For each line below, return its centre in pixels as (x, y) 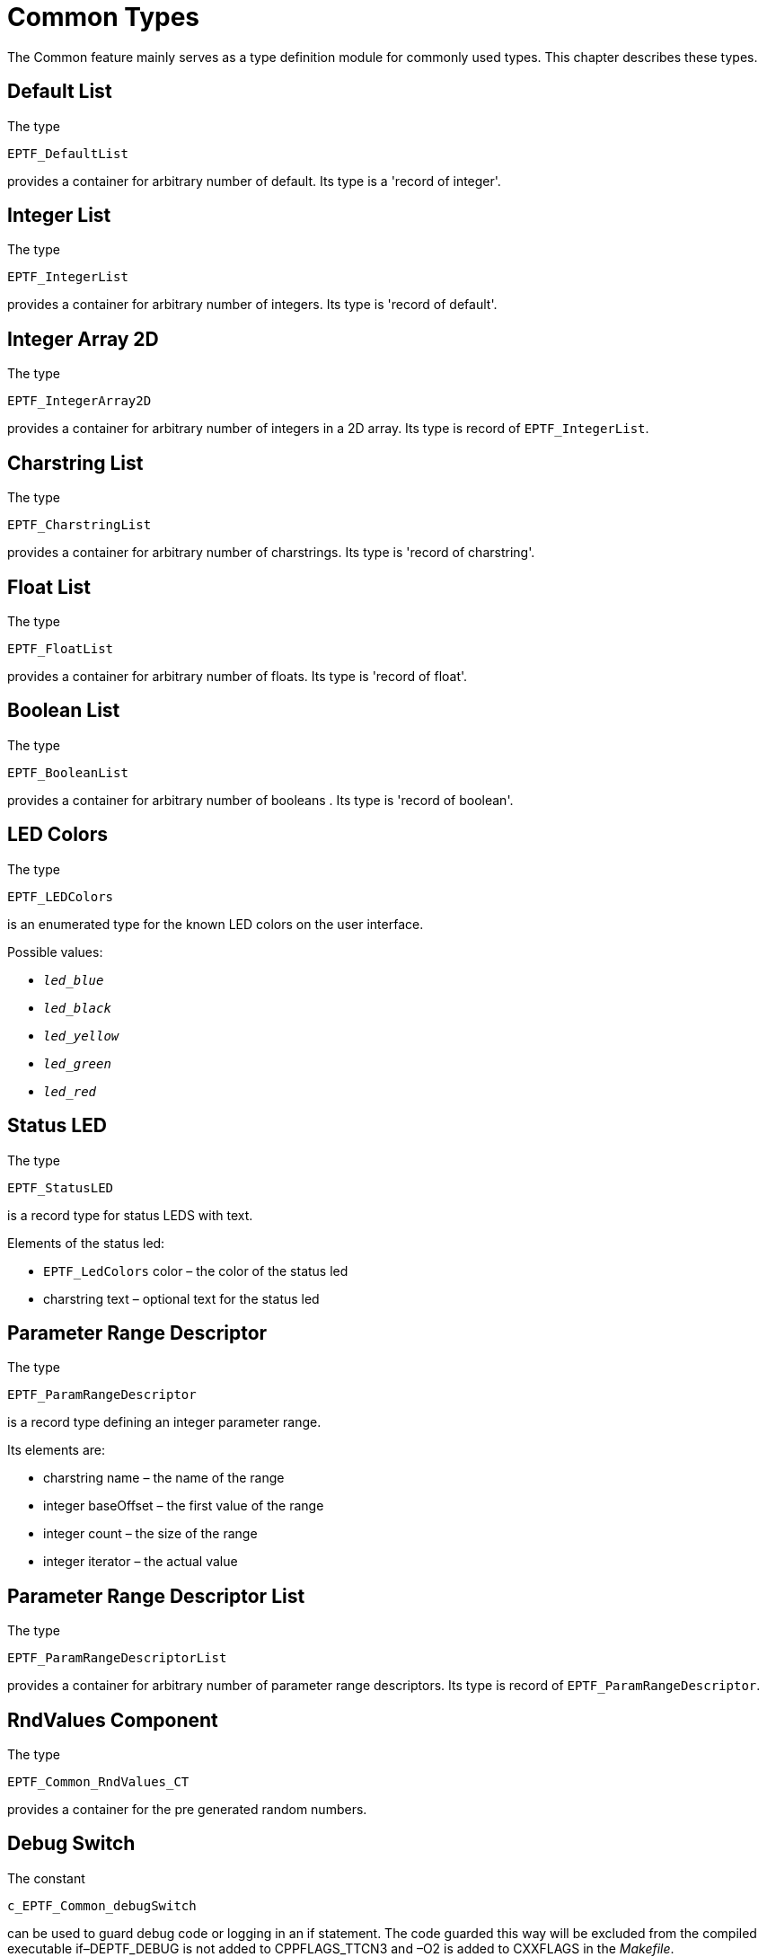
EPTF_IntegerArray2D (79, 401)
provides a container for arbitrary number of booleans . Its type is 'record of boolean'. (260, 800)
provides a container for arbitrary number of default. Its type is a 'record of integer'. (254, 181)
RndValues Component (113, 1720)
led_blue (74, 980)
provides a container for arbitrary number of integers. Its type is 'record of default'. (252, 305)
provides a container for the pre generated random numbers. (187, 1810)
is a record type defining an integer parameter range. (164, 1422)
